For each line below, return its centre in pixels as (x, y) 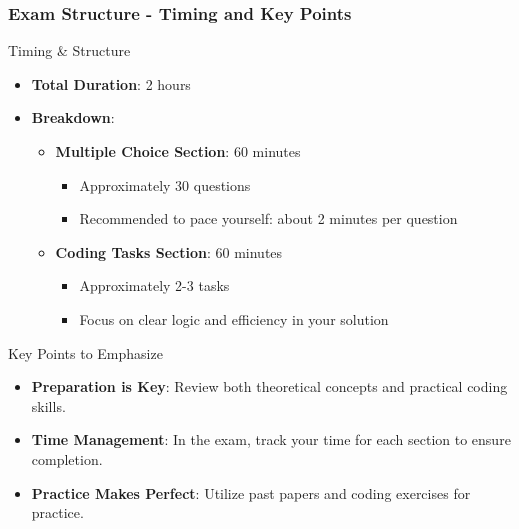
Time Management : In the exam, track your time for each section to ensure (271, 439)
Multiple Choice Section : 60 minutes (178, 151)
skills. (48, 405)
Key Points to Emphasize (85, 352)
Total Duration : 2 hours (111, 83)
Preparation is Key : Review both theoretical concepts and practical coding (269, 386)
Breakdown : (73, 117)
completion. (67, 458)
